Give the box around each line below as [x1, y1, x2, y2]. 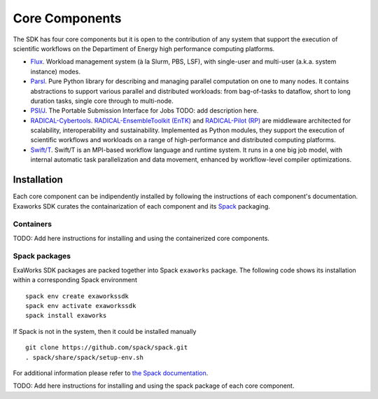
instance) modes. [30, 67, 80, 76]
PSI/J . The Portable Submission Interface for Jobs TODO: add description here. [30, 106, 259, 115]
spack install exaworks [25, 311, 107, 320]
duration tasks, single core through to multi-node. [30, 97, 174, 105]
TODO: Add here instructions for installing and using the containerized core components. [13, 234, 269, 242]
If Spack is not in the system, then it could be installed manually [13, 327, 197, 335]
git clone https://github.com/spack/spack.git [25, 344, 188, 351]
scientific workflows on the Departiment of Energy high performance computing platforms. [13, 44, 275, 52]
